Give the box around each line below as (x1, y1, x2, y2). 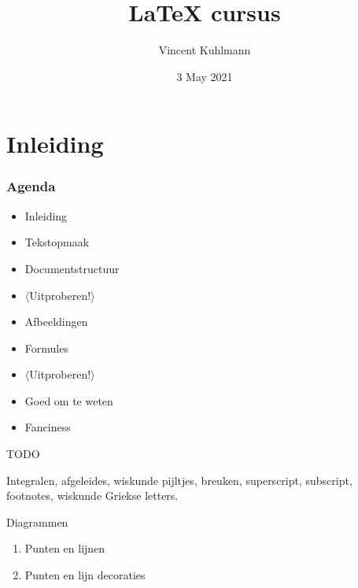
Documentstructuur (24, 260, 120, 276)
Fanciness (24, 419, 71, 435)
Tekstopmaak (24, 234, 90, 250)
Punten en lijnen (24, 540, 105, 557)
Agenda (6, 176, 56, 196)
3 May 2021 (176, 68, 233, 84)
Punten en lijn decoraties (24, 567, 146, 583)
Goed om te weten (24, 392, 113, 409)
